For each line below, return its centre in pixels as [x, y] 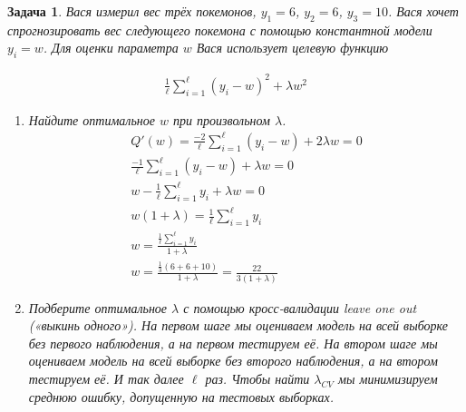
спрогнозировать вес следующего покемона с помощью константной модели [220, 29]
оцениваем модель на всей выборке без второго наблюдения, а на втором [233, 361]
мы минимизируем [388, 378]
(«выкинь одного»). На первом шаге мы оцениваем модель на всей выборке [238, 325]
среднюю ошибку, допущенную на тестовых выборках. [181, 396]
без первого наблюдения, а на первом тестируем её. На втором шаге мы [233, 343]
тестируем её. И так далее [106, 378]
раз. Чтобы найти [257, 378]
